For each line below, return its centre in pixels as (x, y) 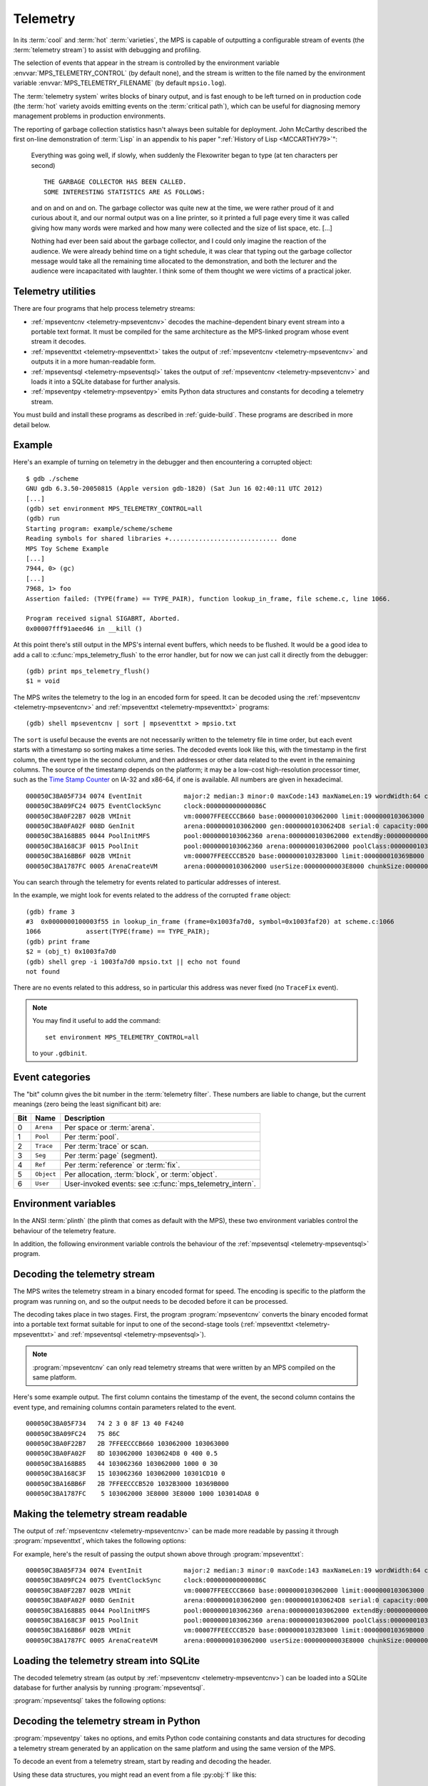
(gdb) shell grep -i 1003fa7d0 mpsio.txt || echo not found (133, 962)
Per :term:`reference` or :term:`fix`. (122, 1164)
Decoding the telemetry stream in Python (107, 1721)
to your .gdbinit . (60, 1053)
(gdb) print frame (58, 942)
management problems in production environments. (89, 116)
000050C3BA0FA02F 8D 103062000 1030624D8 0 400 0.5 (122, 1453)
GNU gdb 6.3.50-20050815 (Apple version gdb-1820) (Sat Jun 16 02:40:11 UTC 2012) (174, 489)
